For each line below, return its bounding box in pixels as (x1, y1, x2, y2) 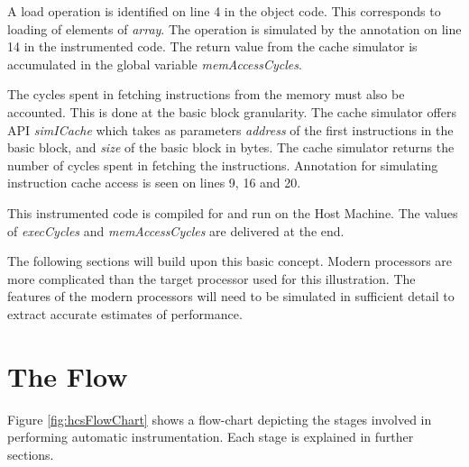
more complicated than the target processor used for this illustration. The (7, 269, 416, 288)
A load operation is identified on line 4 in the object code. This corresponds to (7, 2, 441, 20)
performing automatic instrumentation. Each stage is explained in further (7, 427, 414, 446)
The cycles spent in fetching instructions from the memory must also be (7, 85, 405, 104)
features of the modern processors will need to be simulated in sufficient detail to (7, 287, 455, 306)
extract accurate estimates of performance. (7, 304, 243, 323)
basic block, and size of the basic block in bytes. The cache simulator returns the (7, 138, 455, 157)
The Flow (7, 357, 128, 394)
